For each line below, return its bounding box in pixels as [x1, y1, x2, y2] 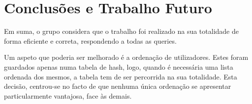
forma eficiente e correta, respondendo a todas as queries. [4, 35, 177, 46]
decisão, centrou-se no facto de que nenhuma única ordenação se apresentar [4, 81, 231, 91]
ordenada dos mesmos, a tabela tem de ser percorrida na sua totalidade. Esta [4, 71, 237, 81]
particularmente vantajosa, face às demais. [4, 90, 132, 101]
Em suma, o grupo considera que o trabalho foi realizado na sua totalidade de [4, 26, 239, 36]
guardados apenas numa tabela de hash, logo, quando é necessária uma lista [4, 61, 233, 72]
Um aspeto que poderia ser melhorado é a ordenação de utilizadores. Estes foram [4, 52, 249, 62]
